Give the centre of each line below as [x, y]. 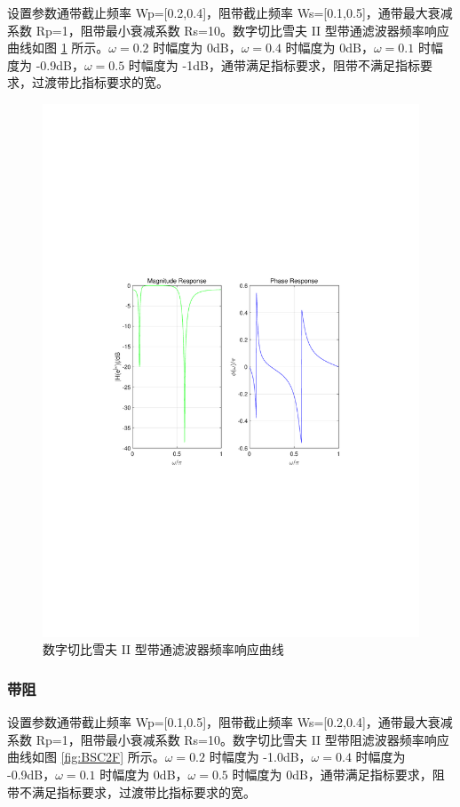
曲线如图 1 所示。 [58, 48]
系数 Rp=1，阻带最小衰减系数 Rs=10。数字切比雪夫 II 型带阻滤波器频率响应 [228, 739]
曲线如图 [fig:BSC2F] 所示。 [86, 757]
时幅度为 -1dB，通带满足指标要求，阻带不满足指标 [274, 64]
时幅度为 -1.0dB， [260, 757]
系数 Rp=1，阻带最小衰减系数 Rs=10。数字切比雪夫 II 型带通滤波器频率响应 [228, 30]
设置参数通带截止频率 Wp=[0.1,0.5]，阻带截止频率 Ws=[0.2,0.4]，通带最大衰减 [230, 722]
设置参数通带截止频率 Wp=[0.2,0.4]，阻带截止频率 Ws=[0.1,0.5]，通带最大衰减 [230, 12]
